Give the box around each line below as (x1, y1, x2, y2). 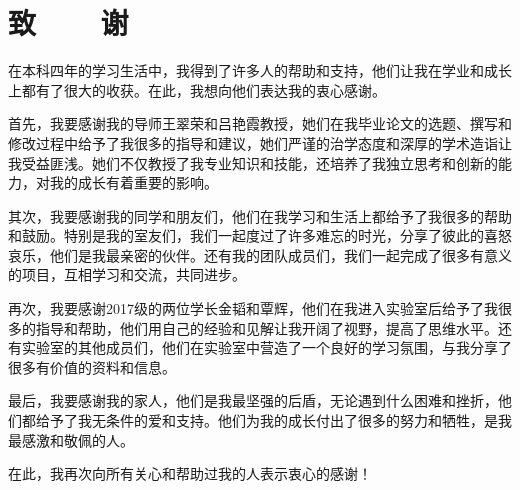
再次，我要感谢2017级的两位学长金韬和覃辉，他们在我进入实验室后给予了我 (8, 298, 498, 319)
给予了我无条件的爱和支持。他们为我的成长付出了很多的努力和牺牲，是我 (35, 410, 512, 431)
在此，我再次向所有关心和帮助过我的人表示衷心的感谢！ (8, 463, 372, 484)
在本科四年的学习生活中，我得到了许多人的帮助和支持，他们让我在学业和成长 (8, 60, 512, 81)
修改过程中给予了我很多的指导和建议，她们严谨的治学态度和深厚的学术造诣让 (8, 132, 512, 153)
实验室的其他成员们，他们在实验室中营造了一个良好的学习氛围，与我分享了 (21, 337, 512, 358)
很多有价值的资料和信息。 (8, 356, 176, 377)
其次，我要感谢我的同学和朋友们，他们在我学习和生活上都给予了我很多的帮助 (8, 205, 512, 226)
